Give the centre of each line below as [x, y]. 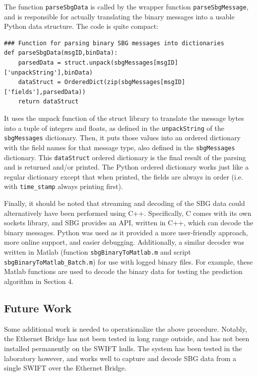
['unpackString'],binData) [48, 72]
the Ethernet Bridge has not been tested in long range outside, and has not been [127, 338]
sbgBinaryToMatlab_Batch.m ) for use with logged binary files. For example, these [128, 261]
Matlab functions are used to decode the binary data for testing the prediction [123, 271]
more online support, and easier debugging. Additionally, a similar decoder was [124, 242]
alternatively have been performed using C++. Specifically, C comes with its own [128, 213]
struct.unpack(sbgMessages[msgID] [121, 63]
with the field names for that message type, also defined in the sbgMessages [120, 147]
